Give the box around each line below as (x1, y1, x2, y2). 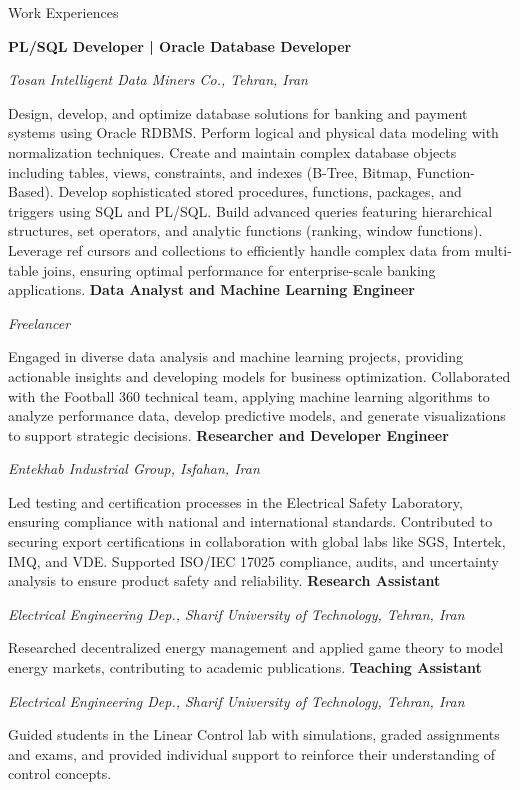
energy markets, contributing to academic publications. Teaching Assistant (8, 657, 482, 678)
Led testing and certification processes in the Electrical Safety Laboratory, (8, 491, 463, 512)
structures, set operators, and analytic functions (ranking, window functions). (8, 220, 483, 241)
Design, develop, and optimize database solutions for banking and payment (8, 102, 468, 123)
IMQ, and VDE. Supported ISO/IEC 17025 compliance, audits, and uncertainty (8, 550, 499, 571)
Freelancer (8, 312, 71, 333)
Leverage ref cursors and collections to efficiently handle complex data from (8, 239, 471, 260)
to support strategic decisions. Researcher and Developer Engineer (8, 424, 449, 445)
